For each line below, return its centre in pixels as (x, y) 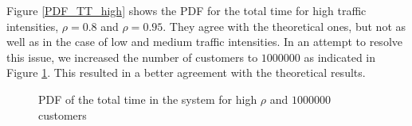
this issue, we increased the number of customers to (132, 57)
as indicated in (340, 57)
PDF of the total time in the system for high (148, 99)
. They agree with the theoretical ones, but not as (284, 26)
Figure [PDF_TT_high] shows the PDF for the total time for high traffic (186, 10)
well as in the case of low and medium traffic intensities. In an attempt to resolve (204, 42)
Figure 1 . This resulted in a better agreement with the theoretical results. (186, 73)
